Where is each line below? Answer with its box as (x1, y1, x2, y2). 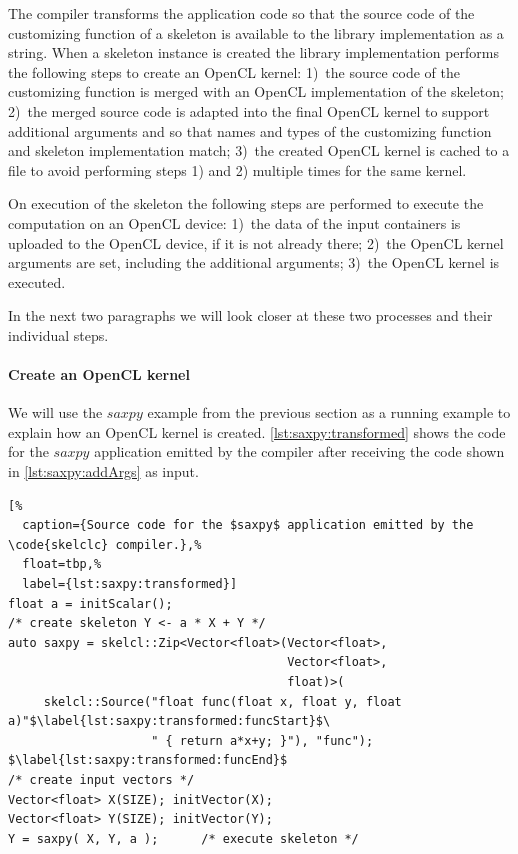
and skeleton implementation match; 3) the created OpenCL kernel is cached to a (8, 140, 510, 161)
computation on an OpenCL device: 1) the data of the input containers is (8, 212, 461, 233)
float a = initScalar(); (8, 596, 173, 611)
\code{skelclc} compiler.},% (8, 537, 202, 552)
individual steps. (8, 324, 109, 345)
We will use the (8, 402, 103, 423)
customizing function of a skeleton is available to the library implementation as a (8, 22, 504, 43)
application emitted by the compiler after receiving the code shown (94, 441, 505, 462)
